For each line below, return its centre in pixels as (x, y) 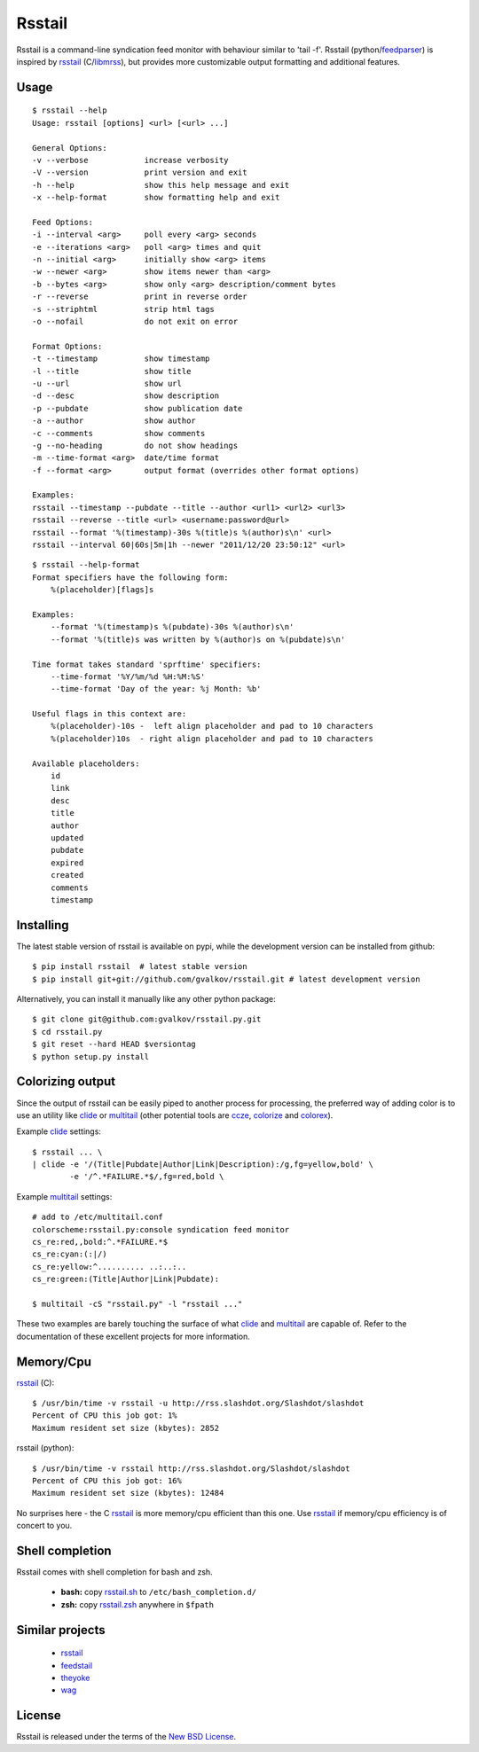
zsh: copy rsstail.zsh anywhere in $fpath (137, 1604)
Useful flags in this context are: (110, 714)
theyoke (75, 1678)
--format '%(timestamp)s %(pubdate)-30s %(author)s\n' (172, 627)
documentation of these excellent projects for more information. (133, 1336)
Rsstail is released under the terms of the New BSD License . (126, 1737)
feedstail (77, 1665)
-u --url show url (107, 383)
